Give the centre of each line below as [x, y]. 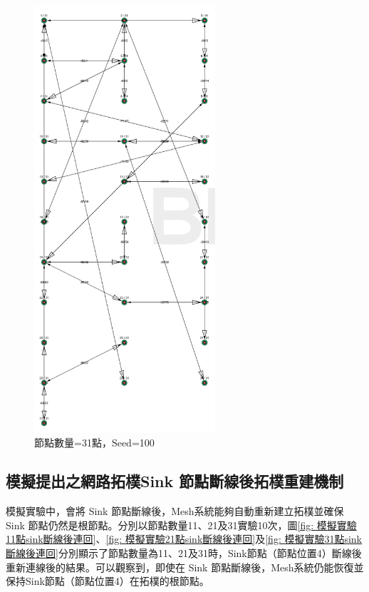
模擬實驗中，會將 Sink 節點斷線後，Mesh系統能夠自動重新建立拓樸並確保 [175, 511]
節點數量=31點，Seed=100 [94, 443]
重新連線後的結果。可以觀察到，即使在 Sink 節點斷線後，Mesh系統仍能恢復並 [185, 567]
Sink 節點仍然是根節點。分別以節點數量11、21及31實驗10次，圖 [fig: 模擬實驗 [181, 525]
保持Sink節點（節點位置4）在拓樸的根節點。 [108, 581]
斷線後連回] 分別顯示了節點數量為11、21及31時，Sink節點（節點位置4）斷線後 [184, 553]
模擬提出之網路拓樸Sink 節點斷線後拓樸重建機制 [175, 481]
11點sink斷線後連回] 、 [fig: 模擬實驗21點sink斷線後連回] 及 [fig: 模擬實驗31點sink [184, 539]
